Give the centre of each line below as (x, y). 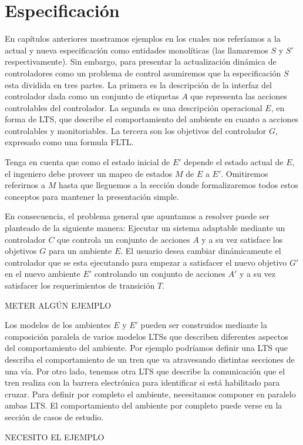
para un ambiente (80, 251)
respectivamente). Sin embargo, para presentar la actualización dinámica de (141, 61)
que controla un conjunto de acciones (124, 239)
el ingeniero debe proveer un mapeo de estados (89, 173)
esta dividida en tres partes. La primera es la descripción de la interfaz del (139, 84)
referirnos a (25, 185)
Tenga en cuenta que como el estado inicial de (87, 162)
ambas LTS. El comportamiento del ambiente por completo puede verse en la (144, 405)
